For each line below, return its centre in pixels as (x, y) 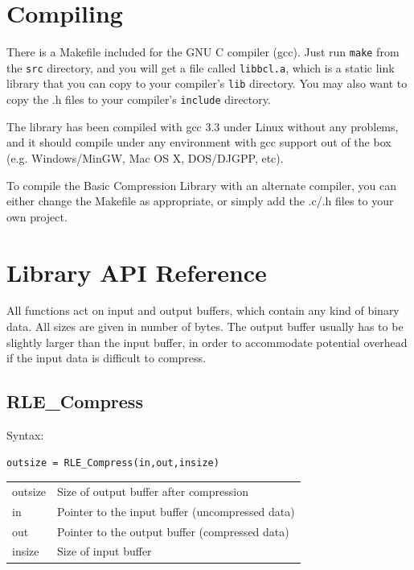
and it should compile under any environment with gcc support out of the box (199, 142)
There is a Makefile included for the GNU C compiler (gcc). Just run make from (203, 52)
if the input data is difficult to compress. (106, 358)
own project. (37, 216)
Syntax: (25, 435)
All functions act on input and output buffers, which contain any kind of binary (203, 310)
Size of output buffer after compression (153, 491)
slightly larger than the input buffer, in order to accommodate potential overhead (207, 342)
